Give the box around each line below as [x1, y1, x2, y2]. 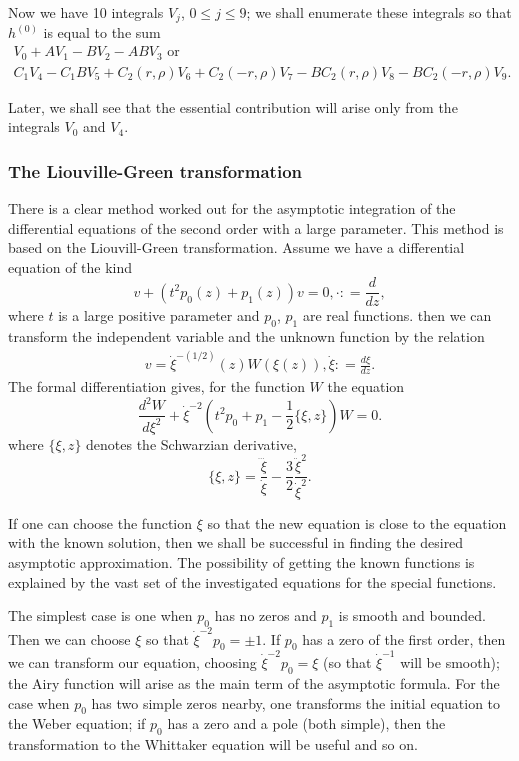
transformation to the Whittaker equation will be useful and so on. [8, 734, 418, 755]
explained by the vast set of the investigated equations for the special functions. [8, 571, 497, 592]
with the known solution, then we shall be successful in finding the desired [8, 532, 464, 553]
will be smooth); [400, 652, 500, 673]
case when [8, 692, 70, 713]
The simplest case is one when [8, 605, 193, 626]
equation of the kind [8, 256, 133, 277]
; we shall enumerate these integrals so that [246, 2, 512, 22]
